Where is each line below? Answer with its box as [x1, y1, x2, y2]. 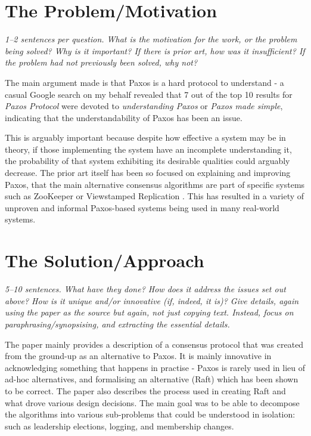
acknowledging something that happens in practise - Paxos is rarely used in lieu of [5, 361, 305, 373]
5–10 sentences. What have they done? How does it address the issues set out [5, 283, 286, 295]
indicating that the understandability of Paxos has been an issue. [5, 111, 242, 123]
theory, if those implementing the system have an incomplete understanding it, [5, 143, 292, 155]
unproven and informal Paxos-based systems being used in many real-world [5, 201, 279, 214]
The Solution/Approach [5, 248, 204, 273]
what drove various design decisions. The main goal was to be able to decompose [5, 396, 300, 409]
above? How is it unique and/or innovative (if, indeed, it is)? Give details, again [5, 294, 299, 307]
